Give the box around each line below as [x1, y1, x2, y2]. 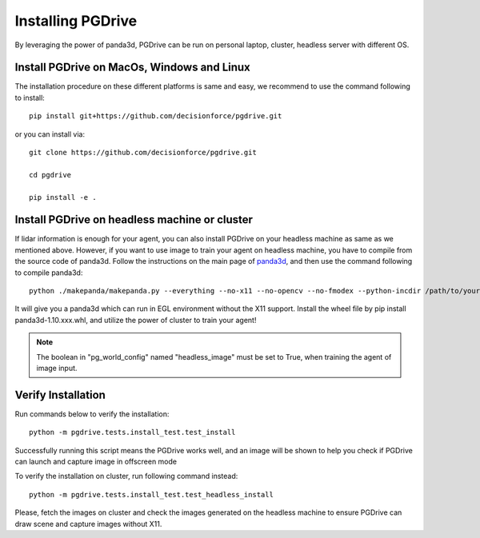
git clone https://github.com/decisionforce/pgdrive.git [29, 148, 258, 157]
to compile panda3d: [14, 268, 83, 277]
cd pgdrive [29, 170, 72, 179]
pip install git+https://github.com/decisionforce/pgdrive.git [29, 112, 282, 121]
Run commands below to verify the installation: [14, 408, 170, 419]
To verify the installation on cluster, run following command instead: [14, 472, 238, 481]
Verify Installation [14, 388, 106, 401]
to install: [14, 93, 46, 102]
